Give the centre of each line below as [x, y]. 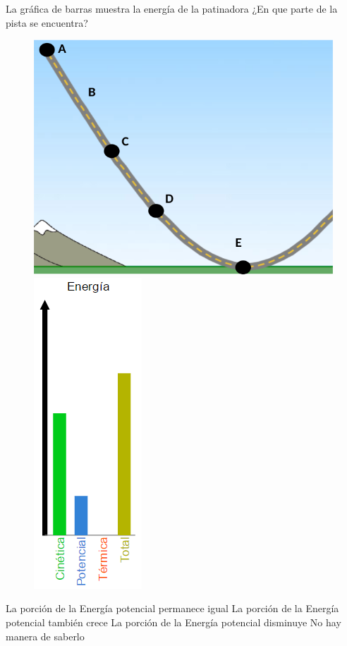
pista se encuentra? [47, 22]
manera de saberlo [45, 636]
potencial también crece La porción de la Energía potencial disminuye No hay [173, 622]
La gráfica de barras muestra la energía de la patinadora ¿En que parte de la [172, 8]
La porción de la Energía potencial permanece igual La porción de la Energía [172, 608]
